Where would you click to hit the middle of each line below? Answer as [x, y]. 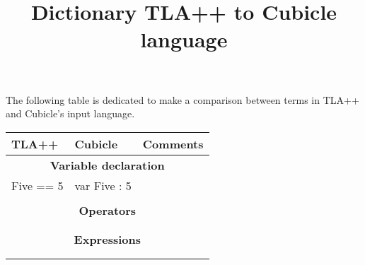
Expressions [107, 239]
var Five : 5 [103, 185]
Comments [173, 143]
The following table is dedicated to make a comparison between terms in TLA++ [182, 99]
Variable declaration [107, 165]
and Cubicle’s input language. [70, 113]
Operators [108, 210]
